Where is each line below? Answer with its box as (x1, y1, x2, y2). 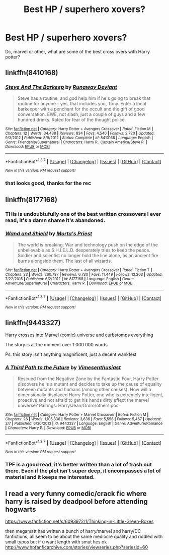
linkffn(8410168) (5, 69, 59, 77)
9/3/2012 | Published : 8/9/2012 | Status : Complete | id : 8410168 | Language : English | (5, 135, 153, 140)
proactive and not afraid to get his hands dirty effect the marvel (17, 397, 149, 403)
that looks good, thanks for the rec (5, 180, 92, 187)
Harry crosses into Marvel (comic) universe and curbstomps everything (5, 332, 153, 338)
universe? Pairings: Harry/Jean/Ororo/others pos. (17, 402, 120, 408)
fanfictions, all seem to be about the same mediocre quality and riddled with (5, 533, 163, 539)
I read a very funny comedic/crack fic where (5, 489, 147, 498)
